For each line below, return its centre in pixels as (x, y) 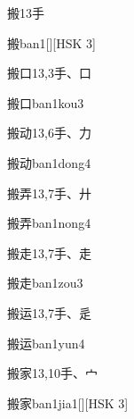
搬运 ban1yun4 (46, 343)
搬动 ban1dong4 (49, 162)
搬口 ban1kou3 (46, 102)
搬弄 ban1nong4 (49, 223)
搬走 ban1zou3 (45, 283)
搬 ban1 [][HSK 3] (51, 42)
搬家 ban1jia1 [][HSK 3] (68, 402)
